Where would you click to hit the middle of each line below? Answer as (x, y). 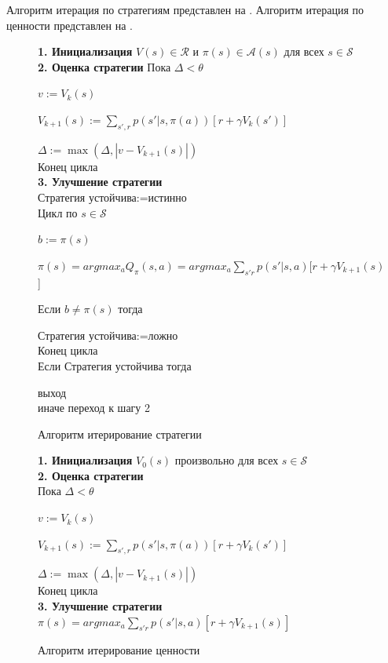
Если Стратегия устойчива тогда (115, 365)
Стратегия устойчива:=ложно (108, 335)
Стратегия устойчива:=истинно (112, 197)
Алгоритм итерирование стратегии (120, 433)
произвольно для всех (227, 460)
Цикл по (58, 212)
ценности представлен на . (70, 25)
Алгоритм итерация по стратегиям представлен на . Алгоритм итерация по (185, 9)
